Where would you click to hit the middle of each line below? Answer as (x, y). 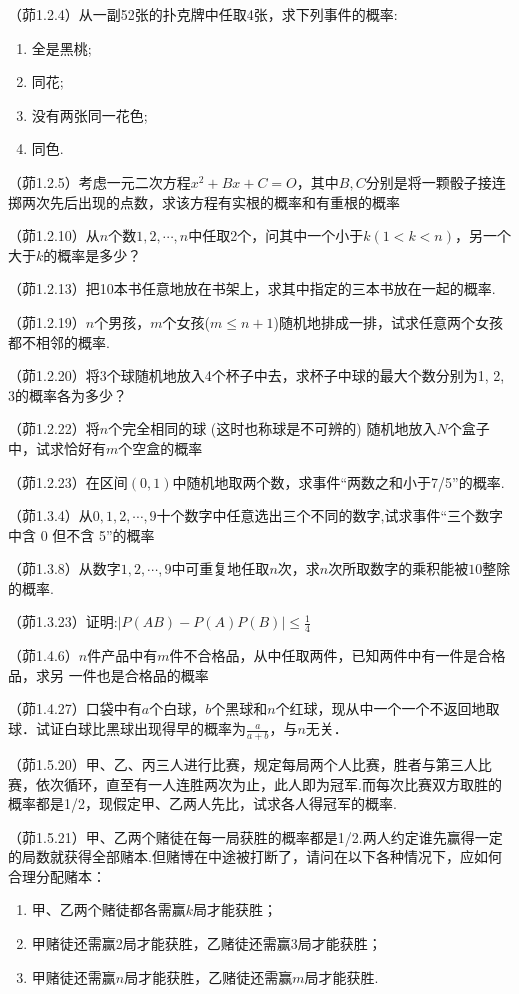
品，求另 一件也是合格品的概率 (108, 674)
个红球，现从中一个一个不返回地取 (387, 708)
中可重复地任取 (220, 568)
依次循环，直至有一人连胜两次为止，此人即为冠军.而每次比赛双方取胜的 (268, 783)
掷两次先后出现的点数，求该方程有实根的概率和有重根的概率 (204, 201)
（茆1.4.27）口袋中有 (75, 708)
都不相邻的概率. (59, 341)
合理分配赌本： (57, 875)
